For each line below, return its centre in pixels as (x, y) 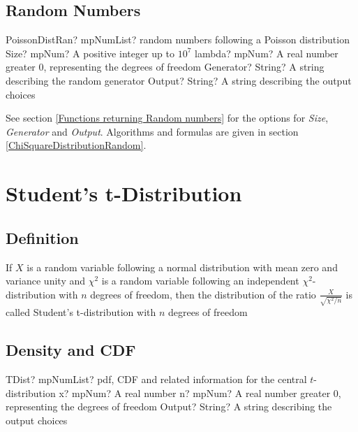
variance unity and (46, 281)
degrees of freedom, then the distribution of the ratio (203, 294)
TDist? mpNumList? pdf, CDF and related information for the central (156, 379)
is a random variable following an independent (200, 281)
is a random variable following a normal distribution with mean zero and (182, 267)
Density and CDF (71, 350)
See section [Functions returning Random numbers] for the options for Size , (167, 118)
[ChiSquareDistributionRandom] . (76, 145)
